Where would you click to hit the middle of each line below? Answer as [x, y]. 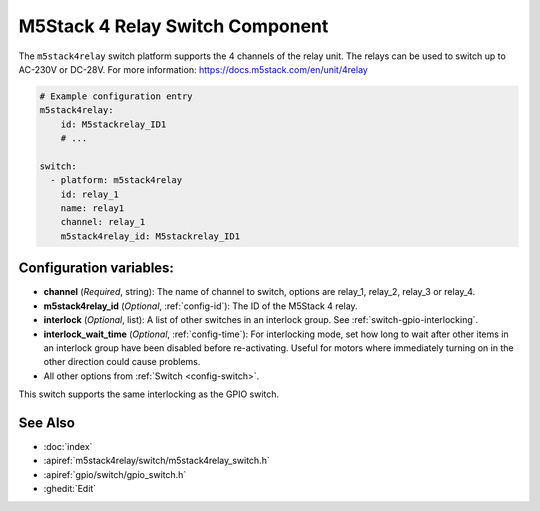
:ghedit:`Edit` [70, 489]
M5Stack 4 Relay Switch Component [173, 26]
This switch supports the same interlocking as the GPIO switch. [149, 394]
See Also [46, 422]
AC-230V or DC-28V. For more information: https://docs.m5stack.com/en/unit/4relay [193, 69]
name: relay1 [92, 208]
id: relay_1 [90, 194]
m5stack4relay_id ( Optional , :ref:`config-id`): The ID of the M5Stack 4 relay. [201, 306]
